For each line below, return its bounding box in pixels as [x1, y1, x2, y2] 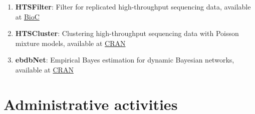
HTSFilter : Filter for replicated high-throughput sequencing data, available [15, 1, 251, 11]
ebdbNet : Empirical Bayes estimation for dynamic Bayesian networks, [15, 54, 234, 65]
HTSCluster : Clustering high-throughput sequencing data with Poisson [15, 28, 239, 38]
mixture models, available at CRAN [15, 37, 126, 48]
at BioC [15, 11, 40, 21]
